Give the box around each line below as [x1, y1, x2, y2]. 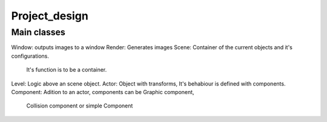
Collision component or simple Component [26, 102, 133, 109]
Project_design [11, 9, 89, 22]
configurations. [11, 52, 50, 59]
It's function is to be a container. [26, 66, 107, 73]
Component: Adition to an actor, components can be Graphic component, [11, 88, 194, 95]
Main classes [11, 27, 66, 38]
